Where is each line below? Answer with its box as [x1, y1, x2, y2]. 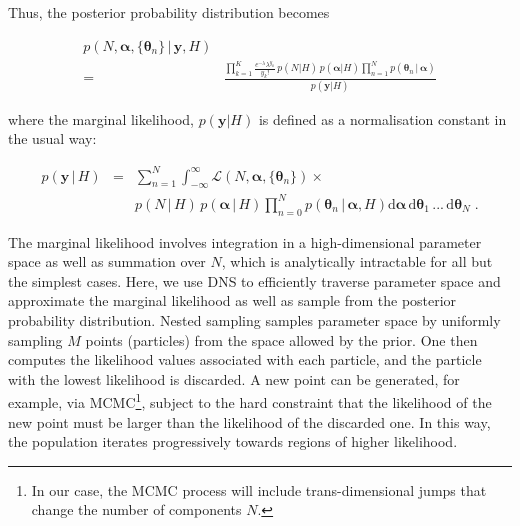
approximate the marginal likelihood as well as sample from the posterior [8, 290, 457, 311]
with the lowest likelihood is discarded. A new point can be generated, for [8, 368, 460, 389]
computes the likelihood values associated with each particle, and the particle [8, 349, 482, 370]
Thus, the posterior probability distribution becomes [8, 2, 330, 22]
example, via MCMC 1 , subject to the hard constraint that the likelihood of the [8, 389, 492, 413]
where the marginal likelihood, [8, 108, 194, 129]
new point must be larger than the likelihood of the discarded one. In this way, [8, 411, 491, 432]
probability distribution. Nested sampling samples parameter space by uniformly [8, 310, 501, 331]
